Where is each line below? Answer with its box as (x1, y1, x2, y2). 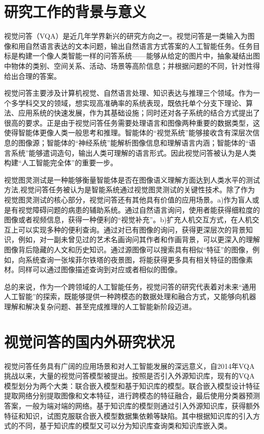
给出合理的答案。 (4, 70, 61, 81)
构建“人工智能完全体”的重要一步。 (4, 157, 118, 168)
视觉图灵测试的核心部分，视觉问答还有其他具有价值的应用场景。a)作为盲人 (4, 194, 252, 205)
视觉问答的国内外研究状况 (4, 331, 175, 352)
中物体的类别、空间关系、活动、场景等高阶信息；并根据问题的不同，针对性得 (4, 60, 260, 71)
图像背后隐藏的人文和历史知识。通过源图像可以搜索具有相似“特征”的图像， (4, 244, 253, 254)
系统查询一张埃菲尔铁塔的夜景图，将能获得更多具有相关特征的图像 (25, 254, 246, 265)
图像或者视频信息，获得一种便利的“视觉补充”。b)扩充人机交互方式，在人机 (4, 214, 252, 225)
